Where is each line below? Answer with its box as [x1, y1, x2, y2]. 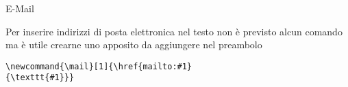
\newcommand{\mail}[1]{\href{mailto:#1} [5, 61, 192, 71]
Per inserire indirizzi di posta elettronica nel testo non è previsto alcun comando [5, 24, 343, 38]
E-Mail [5, 1, 34, 15]
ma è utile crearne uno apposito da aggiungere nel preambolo [5, 37, 262, 52]
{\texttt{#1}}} [5, 73, 75, 83]
